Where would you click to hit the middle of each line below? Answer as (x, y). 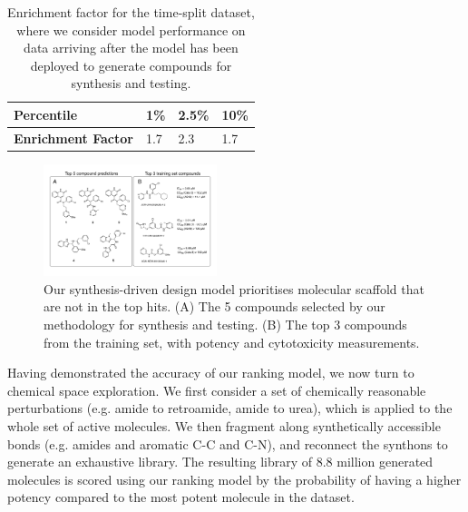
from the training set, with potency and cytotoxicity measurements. (232, 342)
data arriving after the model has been (131, 48)
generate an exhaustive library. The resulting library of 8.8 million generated (220, 462)
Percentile (46, 114)
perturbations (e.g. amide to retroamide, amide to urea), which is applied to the (230, 408)
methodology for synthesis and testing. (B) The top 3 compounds (225, 325)
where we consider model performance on (131, 30)
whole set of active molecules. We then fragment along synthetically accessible (224, 426)
